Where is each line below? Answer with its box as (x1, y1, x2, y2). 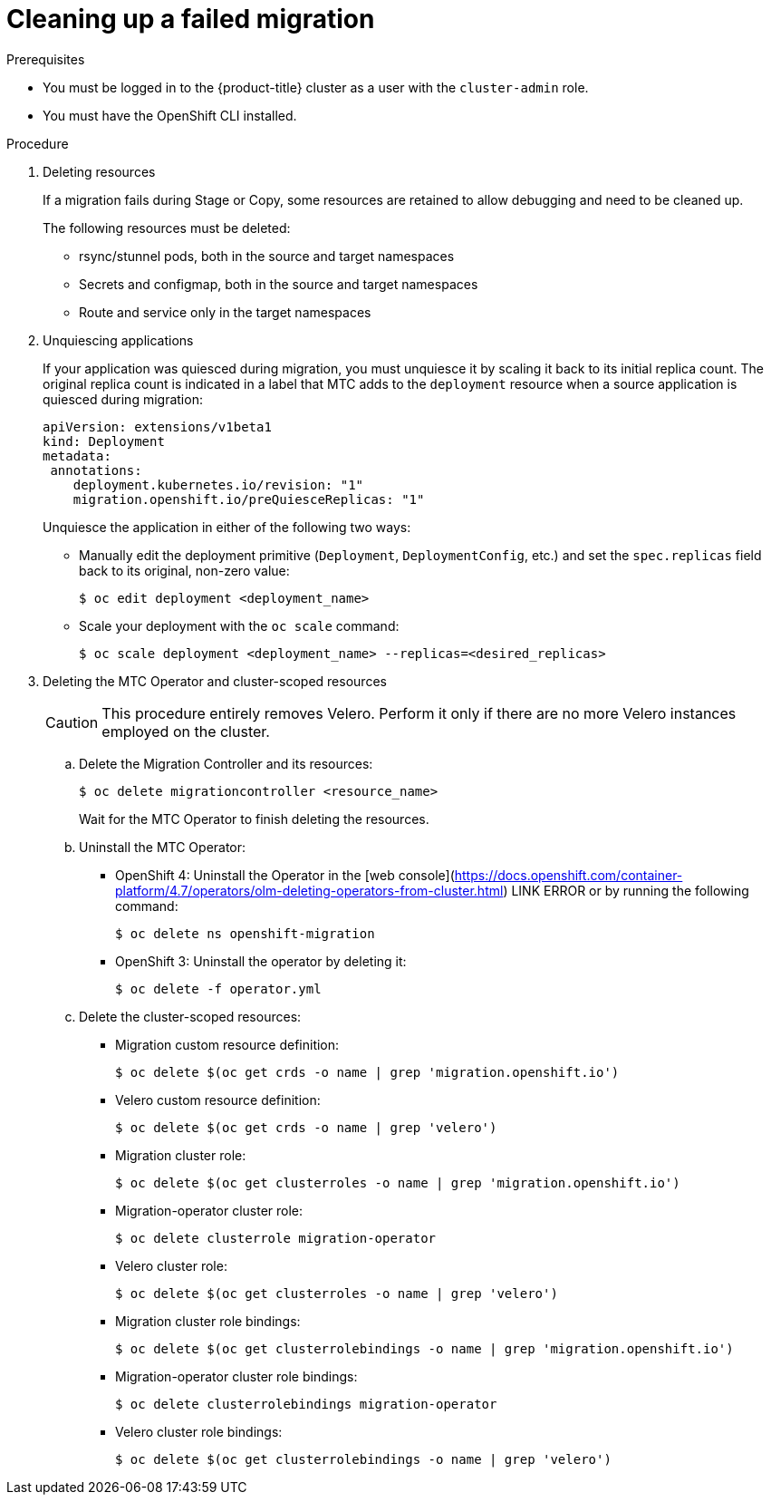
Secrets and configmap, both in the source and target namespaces (79, 276, 478, 292)
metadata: (43, 448, 111, 463)
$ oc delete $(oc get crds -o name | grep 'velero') (115, 1119, 497, 1135)
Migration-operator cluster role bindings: (115, 1368, 358, 1384)
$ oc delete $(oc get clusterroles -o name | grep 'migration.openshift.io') (115, 1175, 680, 1190)
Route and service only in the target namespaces (79, 304, 371, 320)
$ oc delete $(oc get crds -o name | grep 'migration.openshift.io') (115, 1064, 620, 1080)
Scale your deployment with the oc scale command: (79, 617, 400, 634)
